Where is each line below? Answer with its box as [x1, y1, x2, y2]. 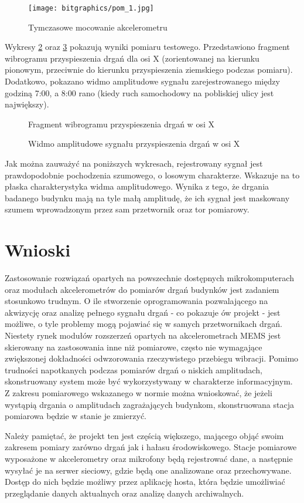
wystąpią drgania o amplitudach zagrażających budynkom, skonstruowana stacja [5, 398, 294, 410]
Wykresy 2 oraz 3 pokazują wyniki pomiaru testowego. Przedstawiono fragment [5, 40, 290, 53]
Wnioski [5, 238, 71, 262]
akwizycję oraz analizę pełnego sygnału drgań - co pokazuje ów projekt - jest [5, 306, 281, 318]
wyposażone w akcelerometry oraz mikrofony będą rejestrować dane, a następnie [5, 453, 293, 464]
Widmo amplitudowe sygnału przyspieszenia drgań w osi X [28, 137, 240, 150]
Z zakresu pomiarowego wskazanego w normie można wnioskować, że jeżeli [5, 387, 272, 399]
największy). [5, 98, 49, 110]
